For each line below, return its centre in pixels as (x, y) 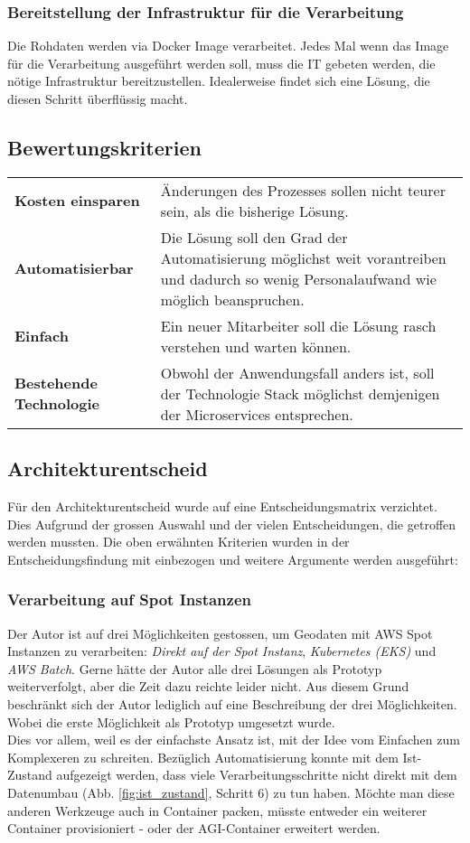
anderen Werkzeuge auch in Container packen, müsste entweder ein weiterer (217, 810)
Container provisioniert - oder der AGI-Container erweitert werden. (194, 828)
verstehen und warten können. (256, 346)
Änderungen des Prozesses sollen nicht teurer (303, 190)
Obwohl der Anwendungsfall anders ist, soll (297, 372)
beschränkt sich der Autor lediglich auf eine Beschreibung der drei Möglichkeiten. (232, 703)
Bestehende (56, 383)
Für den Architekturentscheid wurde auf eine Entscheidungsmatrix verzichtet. (222, 506)
